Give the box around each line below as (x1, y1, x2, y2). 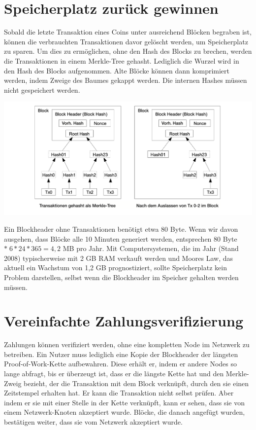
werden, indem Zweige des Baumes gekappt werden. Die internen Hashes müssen (4, 75, 247, 85)
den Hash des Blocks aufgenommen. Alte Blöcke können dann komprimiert (4, 65, 230, 75)
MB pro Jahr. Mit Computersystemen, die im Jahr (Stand (63, 243, 239, 253)
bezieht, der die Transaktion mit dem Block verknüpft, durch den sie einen (24, 378, 249, 388)
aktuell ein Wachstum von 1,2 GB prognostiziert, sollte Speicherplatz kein (4, 262, 227, 273)
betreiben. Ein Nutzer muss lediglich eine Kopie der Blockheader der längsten (4, 349, 238, 359)
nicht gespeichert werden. (4, 84, 80, 95)
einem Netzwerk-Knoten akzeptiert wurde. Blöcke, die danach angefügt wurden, (4, 407, 245, 417)
